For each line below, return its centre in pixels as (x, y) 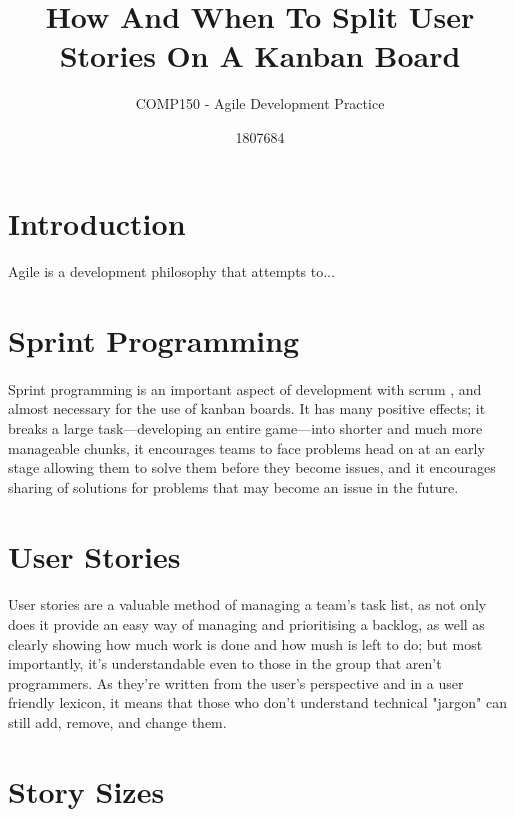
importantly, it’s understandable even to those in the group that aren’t (225, 663)
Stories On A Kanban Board (260, 55)
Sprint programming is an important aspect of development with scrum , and (245, 388)
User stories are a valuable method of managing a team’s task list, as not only (247, 604)
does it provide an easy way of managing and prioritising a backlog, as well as (246, 623)
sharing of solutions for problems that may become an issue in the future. (233, 486)
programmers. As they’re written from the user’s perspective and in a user (236, 682)
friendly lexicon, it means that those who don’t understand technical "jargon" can (257, 702)
